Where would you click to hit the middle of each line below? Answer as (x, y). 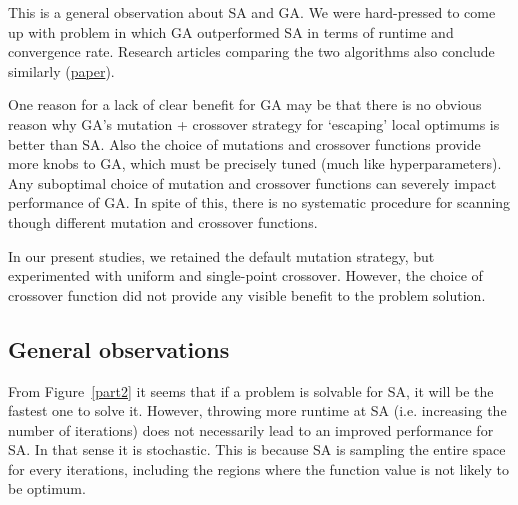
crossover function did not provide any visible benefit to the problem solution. (247, 294)
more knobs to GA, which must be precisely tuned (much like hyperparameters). (255, 163)
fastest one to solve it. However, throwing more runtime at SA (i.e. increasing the (257, 410)
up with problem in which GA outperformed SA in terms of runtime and (231, 31)
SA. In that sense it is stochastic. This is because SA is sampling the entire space (257, 449)
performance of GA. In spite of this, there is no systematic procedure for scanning (259, 202)
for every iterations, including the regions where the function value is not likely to (258, 468)
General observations (119, 348)
